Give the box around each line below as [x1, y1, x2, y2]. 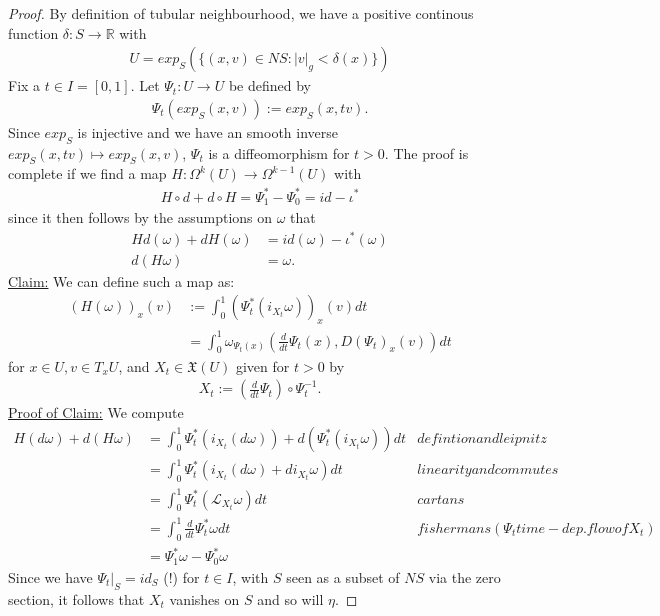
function [8, 22, 59, 43]
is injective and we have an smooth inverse [77, 121, 339, 142]
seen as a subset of [286, 566, 400, 587]
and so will [257, 588, 324, 609]
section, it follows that [8, 588, 145, 609]
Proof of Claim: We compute [8, 402, 184, 423]
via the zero [428, 566, 501, 587]
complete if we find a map [8, 163, 167, 184]
